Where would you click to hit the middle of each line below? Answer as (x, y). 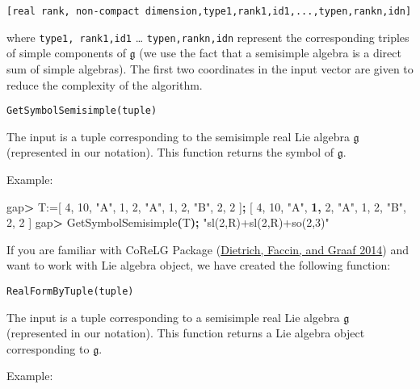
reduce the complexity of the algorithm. (105, 84)
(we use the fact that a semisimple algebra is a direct (270, 53)
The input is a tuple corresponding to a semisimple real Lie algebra (173, 317)
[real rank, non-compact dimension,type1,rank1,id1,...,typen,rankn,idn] (209, 11)
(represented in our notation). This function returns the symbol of (170, 152)
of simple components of (66, 53)
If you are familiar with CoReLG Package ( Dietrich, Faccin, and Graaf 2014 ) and (208, 249)
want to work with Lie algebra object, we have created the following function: (199, 265)
